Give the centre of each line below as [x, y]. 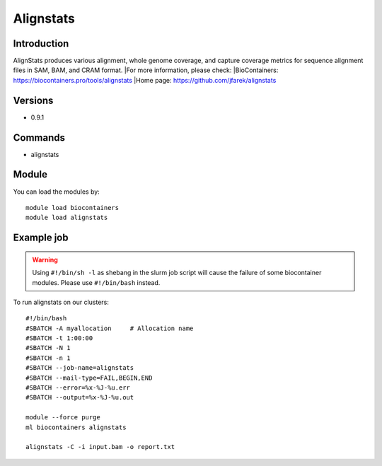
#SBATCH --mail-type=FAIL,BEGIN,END [89, 378]
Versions [33, 100]
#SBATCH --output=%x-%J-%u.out [80, 397]
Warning [45, 260]
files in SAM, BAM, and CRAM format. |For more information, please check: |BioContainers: [146, 70]
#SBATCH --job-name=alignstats [80, 368]
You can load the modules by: [57, 192]
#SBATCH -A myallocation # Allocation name [110, 328]
